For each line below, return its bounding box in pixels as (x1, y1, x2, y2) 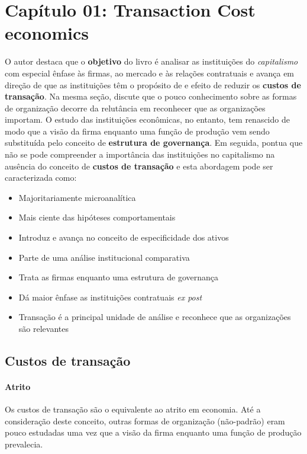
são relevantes (18, 322, 69, 334)
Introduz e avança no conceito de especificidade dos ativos (18, 231, 229, 244)
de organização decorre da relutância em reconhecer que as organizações (5, 101, 266, 114)
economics (5, 21, 89, 45)
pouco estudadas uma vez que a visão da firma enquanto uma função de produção (5, 426, 302, 439)
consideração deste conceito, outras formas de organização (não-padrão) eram (5, 414, 285, 427)
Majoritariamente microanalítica (18, 191, 136, 203)
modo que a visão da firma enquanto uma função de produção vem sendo (5, 124, 270, 137)
